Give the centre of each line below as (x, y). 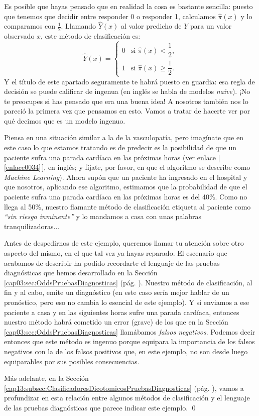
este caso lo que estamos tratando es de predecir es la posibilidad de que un (120, 147)
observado (19, 36)
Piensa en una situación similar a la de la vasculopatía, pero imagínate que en (124, 137)
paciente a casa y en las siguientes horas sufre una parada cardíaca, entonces (122, 312)
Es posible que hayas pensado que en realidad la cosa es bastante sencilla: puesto (128, 6)
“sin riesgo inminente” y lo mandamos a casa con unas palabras (103, 216)
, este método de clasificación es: (91, 36)
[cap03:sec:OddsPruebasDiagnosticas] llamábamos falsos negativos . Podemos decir (130, 331)
